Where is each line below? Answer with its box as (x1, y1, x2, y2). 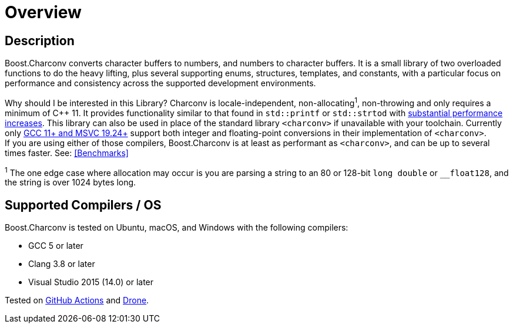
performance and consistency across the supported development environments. (5, 78, 316, 89)
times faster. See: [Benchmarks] (5, 147, 129, 158)
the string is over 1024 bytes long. (5, 177, 136, 188)
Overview (5, 2, 82, 22)
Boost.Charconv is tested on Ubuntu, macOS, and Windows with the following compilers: (5, 222, 348, 233)
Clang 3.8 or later (28, 259, 95, 269)
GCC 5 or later (28, 241, 83, 251)
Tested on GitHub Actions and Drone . (5, 295, 149, 306)
